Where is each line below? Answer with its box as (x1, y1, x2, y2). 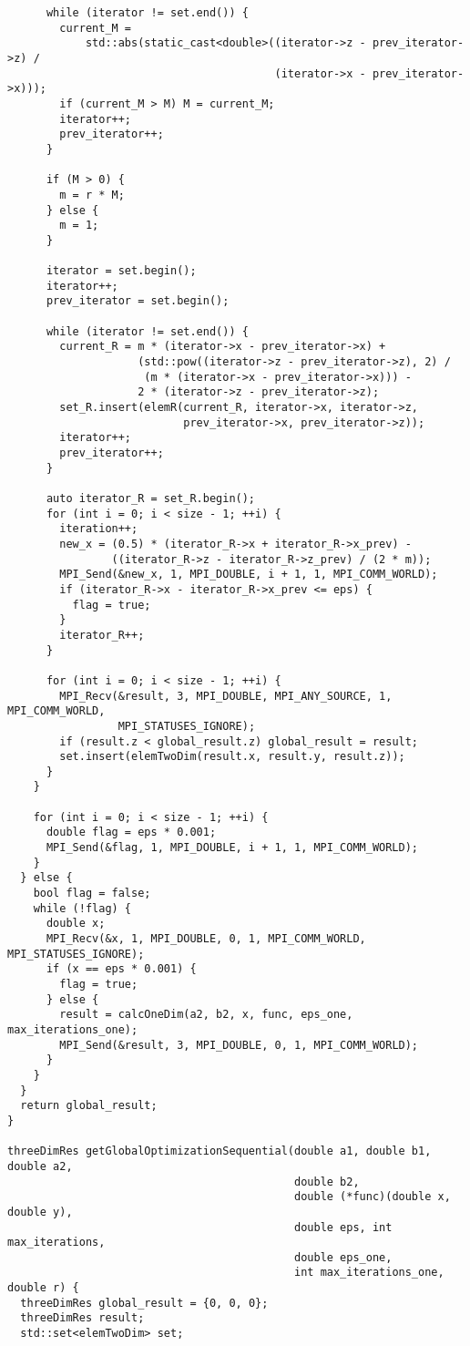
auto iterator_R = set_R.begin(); (46, 492, 256, 505)
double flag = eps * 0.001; (46, 826, 217, 839)
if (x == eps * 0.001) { (46, 962, 197, 976)
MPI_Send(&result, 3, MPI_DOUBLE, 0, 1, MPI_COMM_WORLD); (59, 1038, 419, 1052)
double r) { (7, 1281, 79, 1295)
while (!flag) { (33, 901, 132, 915)
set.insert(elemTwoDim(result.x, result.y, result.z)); (59, 750, 405, 764)
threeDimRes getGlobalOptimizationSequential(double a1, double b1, (7, 1145, 432, 1158)
